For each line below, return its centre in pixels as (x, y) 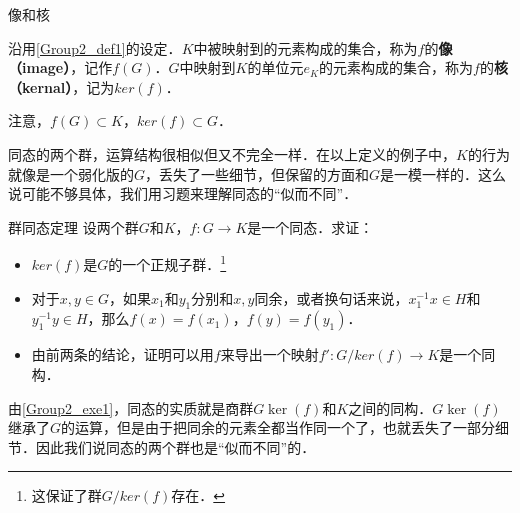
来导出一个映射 (269, 354)
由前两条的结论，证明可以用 (122, 354)
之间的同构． (390, 407)
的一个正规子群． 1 (167, 262)
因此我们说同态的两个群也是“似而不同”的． (175, 446)
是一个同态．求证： (310, 226)
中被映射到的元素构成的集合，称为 (305, 47)
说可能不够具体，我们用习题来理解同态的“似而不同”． (183, 193)
